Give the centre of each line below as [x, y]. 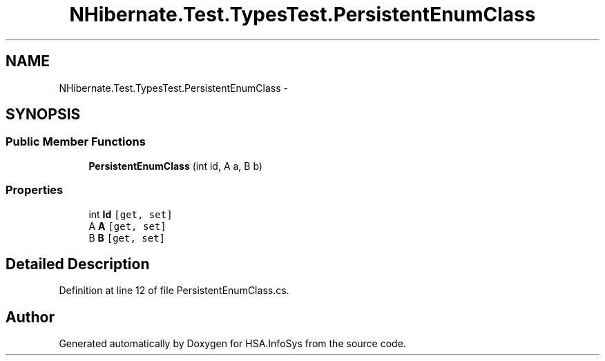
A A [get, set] [127, 226]
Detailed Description [78, 264]
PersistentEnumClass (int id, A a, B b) [175, 166]
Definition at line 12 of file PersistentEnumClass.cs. [174, 291]
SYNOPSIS [43, 115]
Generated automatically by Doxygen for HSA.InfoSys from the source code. [232, 344]
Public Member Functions [76, 142]
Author [30, 317]
